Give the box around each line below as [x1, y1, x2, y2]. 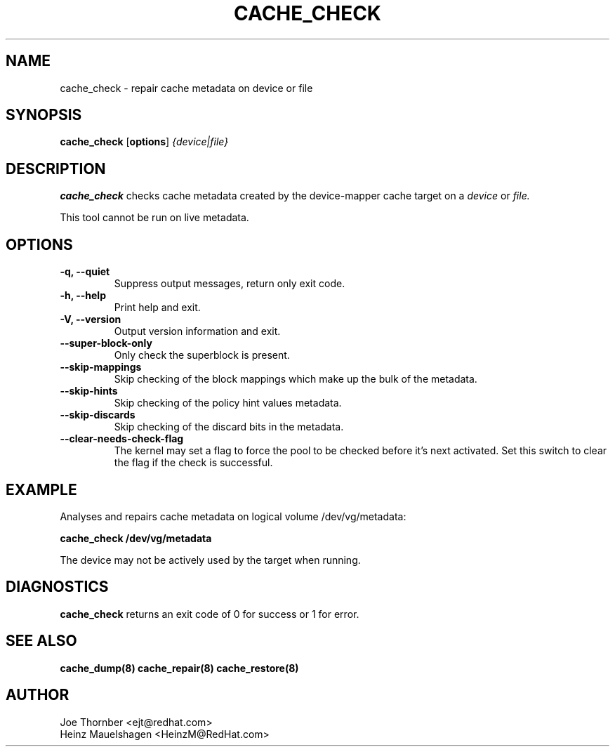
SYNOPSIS [6, 106, 82, 124]
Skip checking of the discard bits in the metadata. [114, 421, 344, 433]
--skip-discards [60, 409, 135, 421]
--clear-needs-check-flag [60, 433, 184, 445]
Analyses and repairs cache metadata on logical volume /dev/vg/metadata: [60, 510, 406, 522]
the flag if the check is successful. [114, 456, 273, 469]
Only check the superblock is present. [114, 349, 290, 362]
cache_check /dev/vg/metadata [60, 532, 212, 544]
